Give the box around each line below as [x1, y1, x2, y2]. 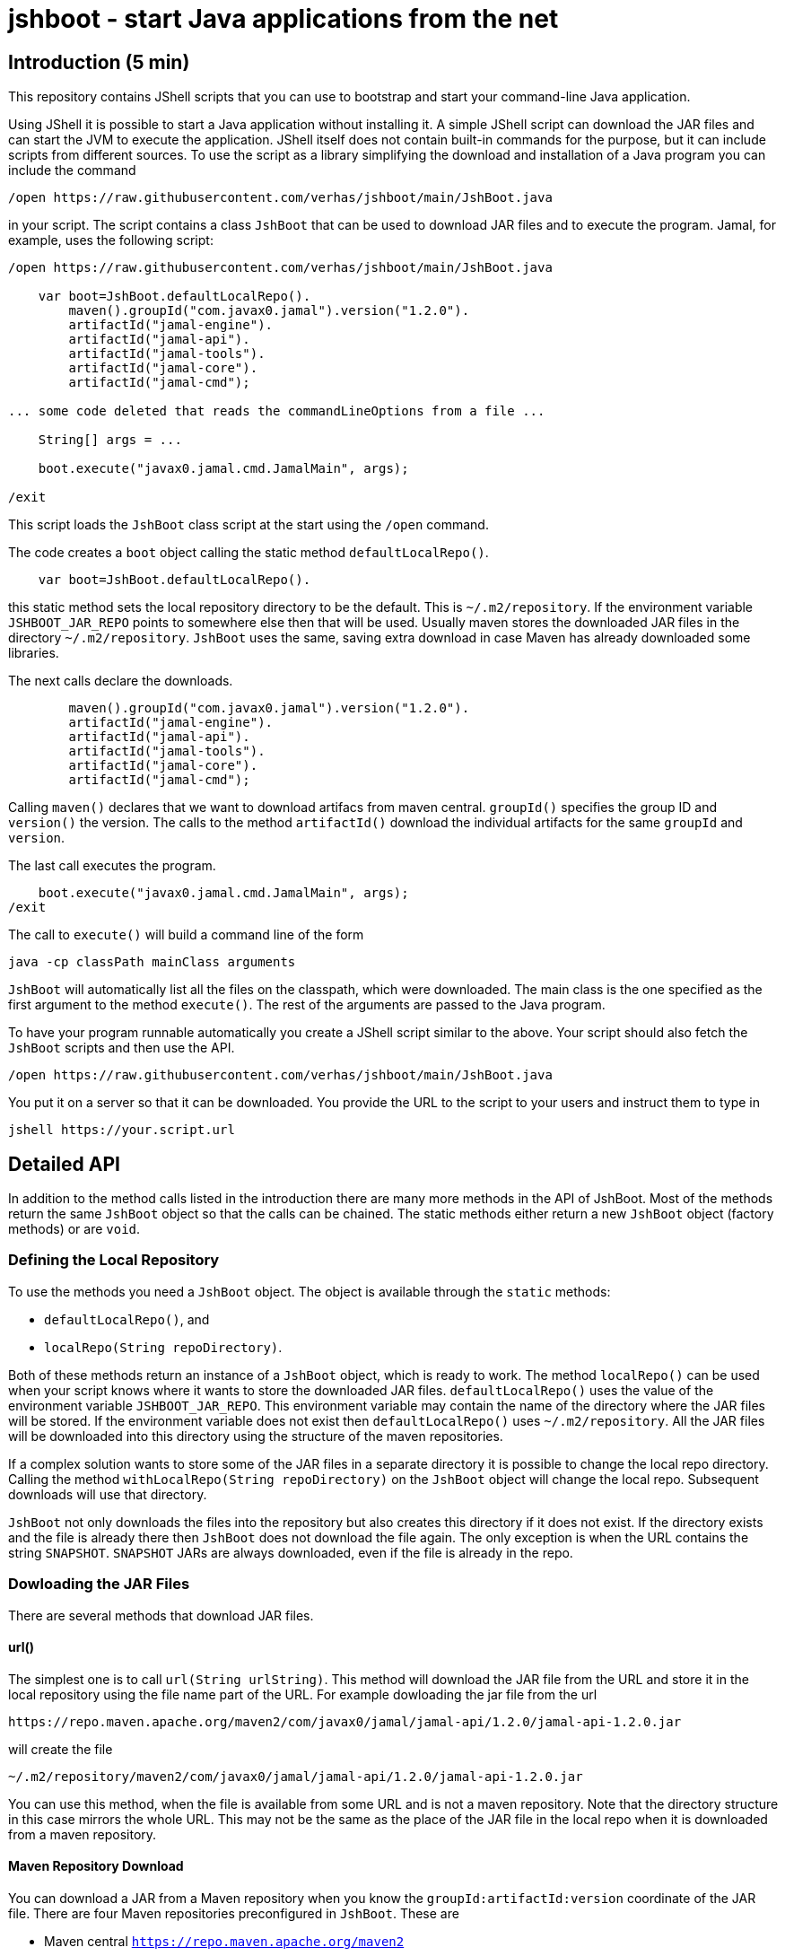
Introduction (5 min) [8, 50, 190, 74]
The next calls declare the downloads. [8, 673, 233, 689]
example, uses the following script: [8, 232, 214, 249]
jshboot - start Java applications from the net [8, 4, 559, 34]
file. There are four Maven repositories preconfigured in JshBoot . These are [8, 1905, 459, 1921]
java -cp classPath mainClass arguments [8, 955, 296, 970]
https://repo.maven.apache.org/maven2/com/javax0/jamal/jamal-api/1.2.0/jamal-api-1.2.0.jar [8, 1714, 682, 1729]
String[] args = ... [38, 432, 182, 448]
